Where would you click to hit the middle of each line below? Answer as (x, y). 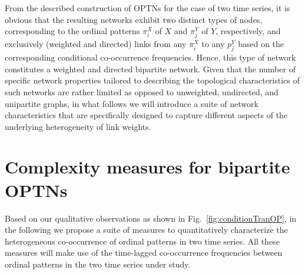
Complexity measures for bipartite (147, 167)
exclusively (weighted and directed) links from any (96, 44)
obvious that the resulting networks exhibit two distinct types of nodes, (134, 19)
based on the (261, 44)
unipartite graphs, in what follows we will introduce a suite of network (132, 103)
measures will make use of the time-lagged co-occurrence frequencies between (144, 253)
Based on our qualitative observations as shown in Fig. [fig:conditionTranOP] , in (151, 218)
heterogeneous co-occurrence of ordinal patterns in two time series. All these (142, 241)
